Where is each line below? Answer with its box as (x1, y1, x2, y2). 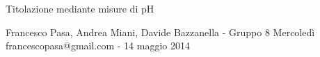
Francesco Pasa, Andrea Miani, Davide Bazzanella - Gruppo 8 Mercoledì (6, 24, 315, 39)
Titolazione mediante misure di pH (6, 1, 154, 15)
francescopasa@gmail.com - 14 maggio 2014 (6, 38, 190, 53)
